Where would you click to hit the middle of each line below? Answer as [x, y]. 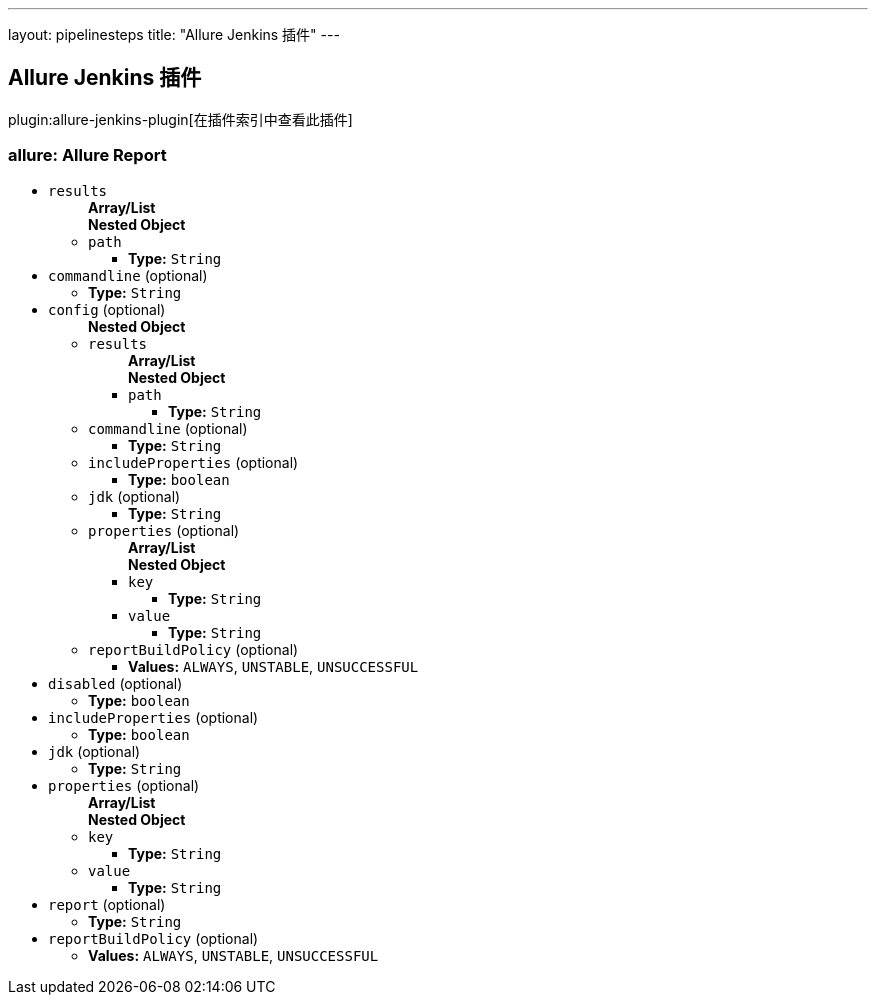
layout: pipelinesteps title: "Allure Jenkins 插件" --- [174, 34]
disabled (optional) [115, 683]
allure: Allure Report [87, 155]
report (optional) [107, 904]
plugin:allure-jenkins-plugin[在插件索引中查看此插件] [180, 119]
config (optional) [107, 309]
